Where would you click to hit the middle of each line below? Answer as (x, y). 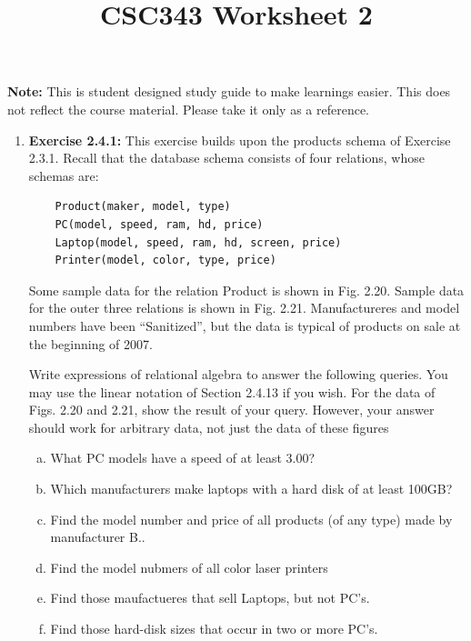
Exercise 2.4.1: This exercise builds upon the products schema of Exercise (240, 140)
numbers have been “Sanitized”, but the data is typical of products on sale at (245, 325)
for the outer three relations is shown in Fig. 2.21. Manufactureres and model (244, 308)
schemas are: (64, 175)
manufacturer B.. (98, 537)
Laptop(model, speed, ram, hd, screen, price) (198, 242)
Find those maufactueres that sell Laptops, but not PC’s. (210, 598)
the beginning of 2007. (90, 343)
